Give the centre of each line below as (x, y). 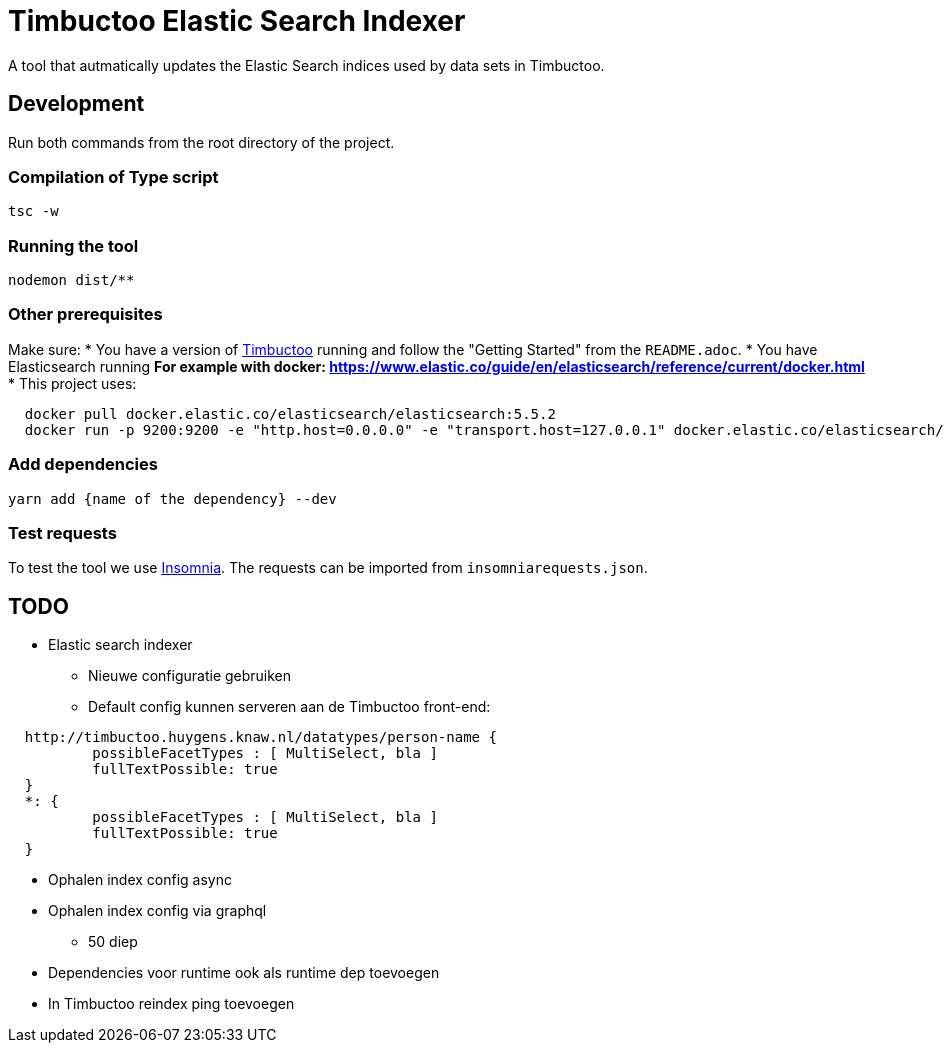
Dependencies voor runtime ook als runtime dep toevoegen (244, 973)
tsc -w (33, 211)
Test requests (62, 532)
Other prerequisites (85, 314)
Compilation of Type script (113, 176)
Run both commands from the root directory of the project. (201, 142)
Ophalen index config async (140, 880)
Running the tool (73, 245)
